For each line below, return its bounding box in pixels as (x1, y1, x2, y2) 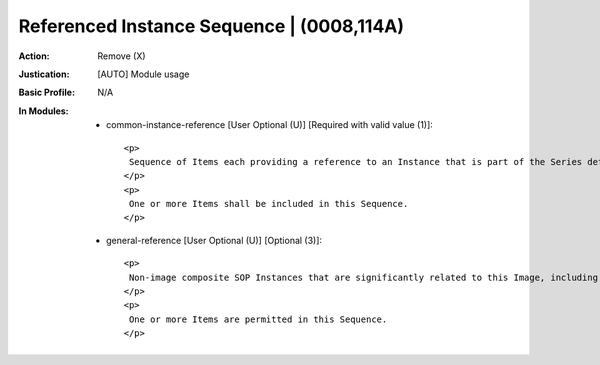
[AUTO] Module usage (97, 68, 190, 80)
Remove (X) (97, 50, 146, 62)
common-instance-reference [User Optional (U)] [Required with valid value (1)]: (106, 119, 434, 131)
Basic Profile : (18, 86, 75, 99)
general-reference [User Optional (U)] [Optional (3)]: (106, 234, 323, 246)
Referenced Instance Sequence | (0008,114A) (18, 15, 405, 37)
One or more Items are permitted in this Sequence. (128, 313, 388, 325)
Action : (18, 50, 50, 62)
